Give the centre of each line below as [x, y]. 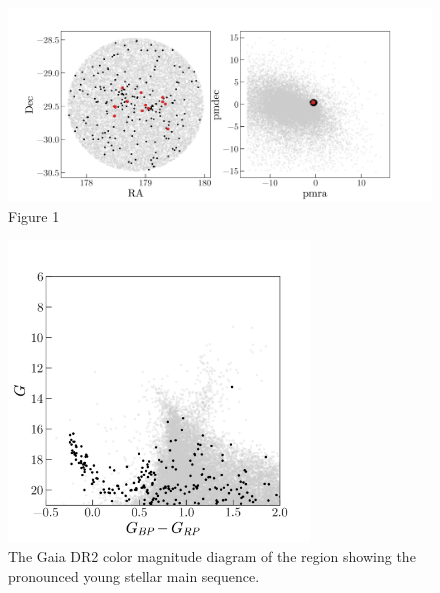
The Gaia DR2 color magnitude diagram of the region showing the [212, 556]
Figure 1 [34, 215]
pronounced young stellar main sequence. [134, 575]
